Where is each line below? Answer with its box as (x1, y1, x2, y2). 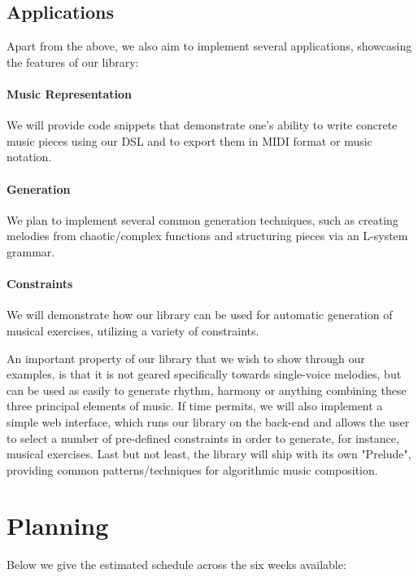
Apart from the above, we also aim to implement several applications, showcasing (7, 37, 412, 55)
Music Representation (7, 85, 133, 102)
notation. (7, 148, 52, 165)
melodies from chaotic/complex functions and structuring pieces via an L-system (7, 227, 408, 244)
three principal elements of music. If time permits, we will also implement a (7, 397, 383, 414)
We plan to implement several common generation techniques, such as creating (7, 211, 398, 228)
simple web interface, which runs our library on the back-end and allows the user (7, 413, 410, 430)
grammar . (7, 243, 55, 260)
